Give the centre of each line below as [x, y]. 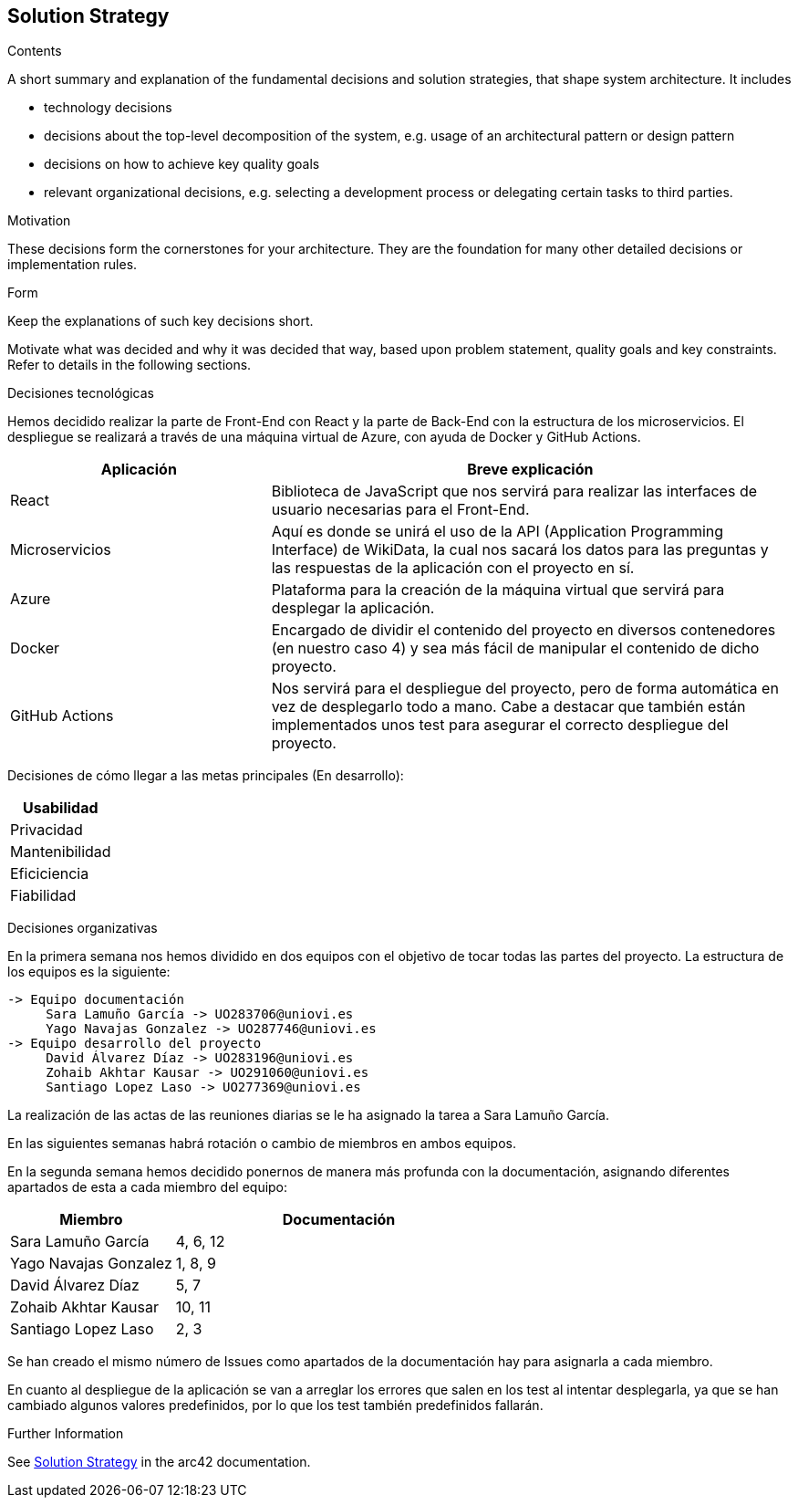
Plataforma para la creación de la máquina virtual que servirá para [498, 590]
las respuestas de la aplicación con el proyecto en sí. [453, 568]
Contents [35, 51]
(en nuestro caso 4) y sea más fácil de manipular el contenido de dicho [515, 648]
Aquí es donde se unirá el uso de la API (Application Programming [497, 532]
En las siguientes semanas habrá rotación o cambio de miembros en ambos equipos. [262, 1144]
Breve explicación [530, 470]
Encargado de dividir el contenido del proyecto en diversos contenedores [523, 630]
